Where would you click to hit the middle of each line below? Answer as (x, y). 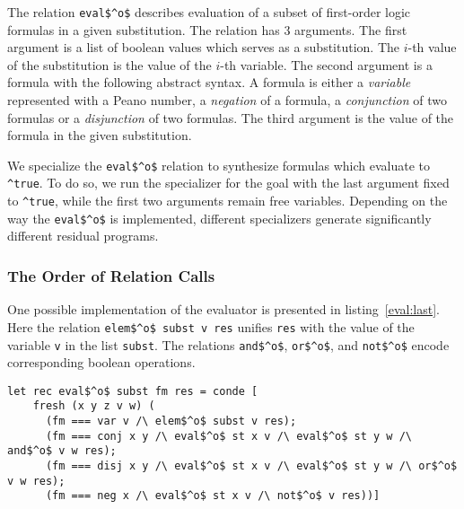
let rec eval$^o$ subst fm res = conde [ (133, 391)
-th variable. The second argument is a (326, 64)
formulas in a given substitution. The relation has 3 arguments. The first (207, 29)
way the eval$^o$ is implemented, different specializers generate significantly (219, 218)
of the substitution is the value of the (109, 64)
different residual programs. (83, 236)
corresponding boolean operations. (101, 362)
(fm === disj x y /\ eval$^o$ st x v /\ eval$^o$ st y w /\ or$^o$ (251, 466)
